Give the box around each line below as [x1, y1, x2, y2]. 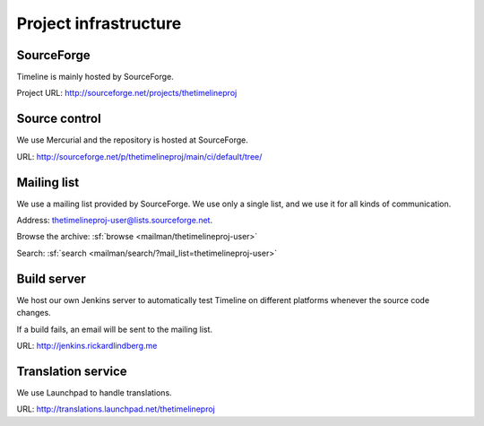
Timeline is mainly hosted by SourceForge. [16, 72, 174, 83]
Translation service [16, 363, 127, 378]
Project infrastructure [16, 13, 182, 33]
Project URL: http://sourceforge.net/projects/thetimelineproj [16, 88, 238, 99]
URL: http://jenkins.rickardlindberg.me [16, 340, 158, 351]
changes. [16, 308, 51, 318]
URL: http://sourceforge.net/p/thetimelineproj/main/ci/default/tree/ [16, 151, 263, 161]
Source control [16, 111, 102, 126]
